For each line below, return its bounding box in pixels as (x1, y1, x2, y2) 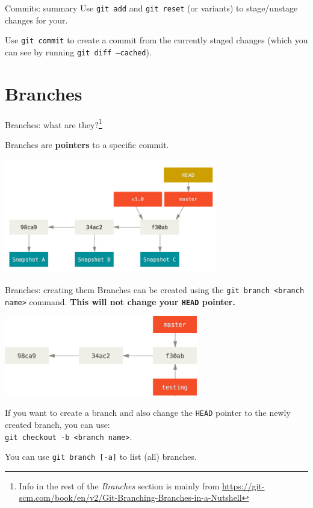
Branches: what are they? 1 (5, 116, 102, 131)
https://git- (222, 479, 265, 492)
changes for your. (5, 13, 68, 26)
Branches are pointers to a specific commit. (5, 138, 169, 150)
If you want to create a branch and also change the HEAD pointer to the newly (5, 406, 291, 419)
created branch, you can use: (5, 418, 110, 430)
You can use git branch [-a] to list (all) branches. (5, 450, 197, 463)
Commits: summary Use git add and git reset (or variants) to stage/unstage (5, 2, 298, 14)
